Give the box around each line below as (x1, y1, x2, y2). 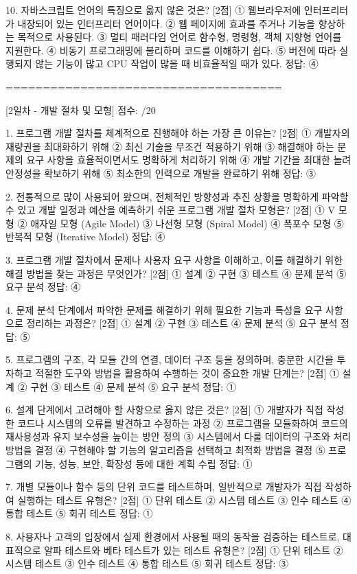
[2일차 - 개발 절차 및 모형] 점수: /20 (5, 102, 156, 117)
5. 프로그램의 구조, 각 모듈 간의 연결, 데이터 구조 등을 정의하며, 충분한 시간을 (5, 352, 334, 367)
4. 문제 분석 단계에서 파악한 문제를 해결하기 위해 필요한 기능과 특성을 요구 (5, 302, 323, 317)
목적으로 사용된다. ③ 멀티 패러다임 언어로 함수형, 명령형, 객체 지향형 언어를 (17, 30, 342, 44)
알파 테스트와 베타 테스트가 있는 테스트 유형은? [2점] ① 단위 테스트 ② (44, 542, 343, 557)
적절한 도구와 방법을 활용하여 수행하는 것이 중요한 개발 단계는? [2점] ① (35, 366, 339, 380)
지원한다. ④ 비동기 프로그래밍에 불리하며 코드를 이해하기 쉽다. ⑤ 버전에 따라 (5, 43, 336, 57)
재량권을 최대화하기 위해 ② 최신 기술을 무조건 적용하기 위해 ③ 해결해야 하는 (5, 139, 334, 153)
